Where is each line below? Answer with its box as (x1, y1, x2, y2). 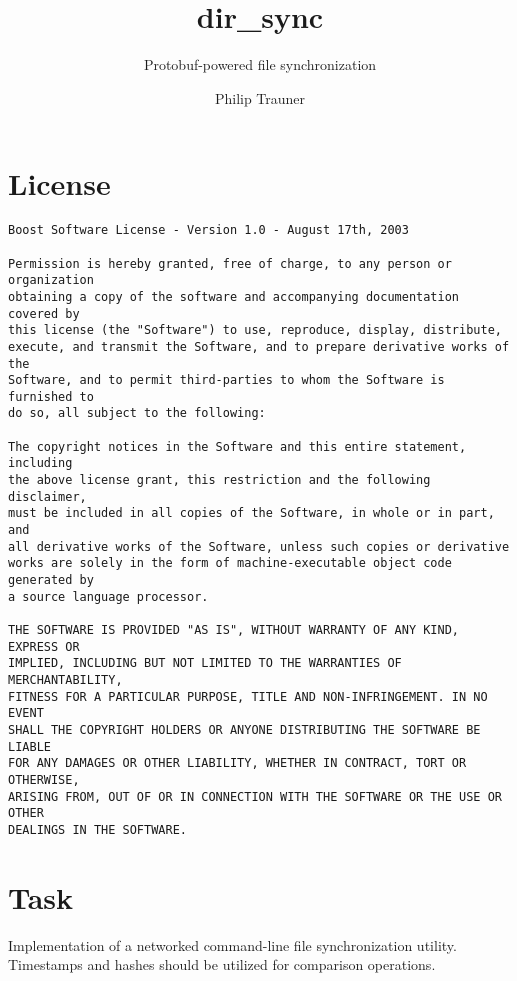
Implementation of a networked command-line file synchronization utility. (8, 934, 457, 955)
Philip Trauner (214, 87, 306, 108)
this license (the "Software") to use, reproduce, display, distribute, (8, 323, 502, 338)
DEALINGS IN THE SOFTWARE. (8, 822, 187, 837)
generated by (8, 573, 94, 588)
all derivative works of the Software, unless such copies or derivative (8, 539, 510, 554)
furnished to (8, 389, 94, 404)
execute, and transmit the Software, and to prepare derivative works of (8, 339, 510, 354)
